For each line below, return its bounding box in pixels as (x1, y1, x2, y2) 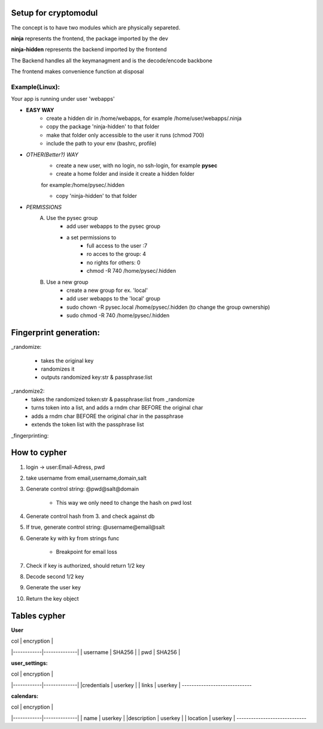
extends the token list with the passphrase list (31, 421, 144, 428)
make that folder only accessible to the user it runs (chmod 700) (46, 131, 205, 138)
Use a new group (46, 278, 89, 285)
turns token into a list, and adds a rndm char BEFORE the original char (31, 404, 203, 411)
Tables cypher (11, 610, 66, 620)
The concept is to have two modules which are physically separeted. (11, 24, 181, 31)
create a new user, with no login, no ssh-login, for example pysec (56, 162, 218, 169)
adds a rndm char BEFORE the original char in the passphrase (31, 412, 184, 420)
